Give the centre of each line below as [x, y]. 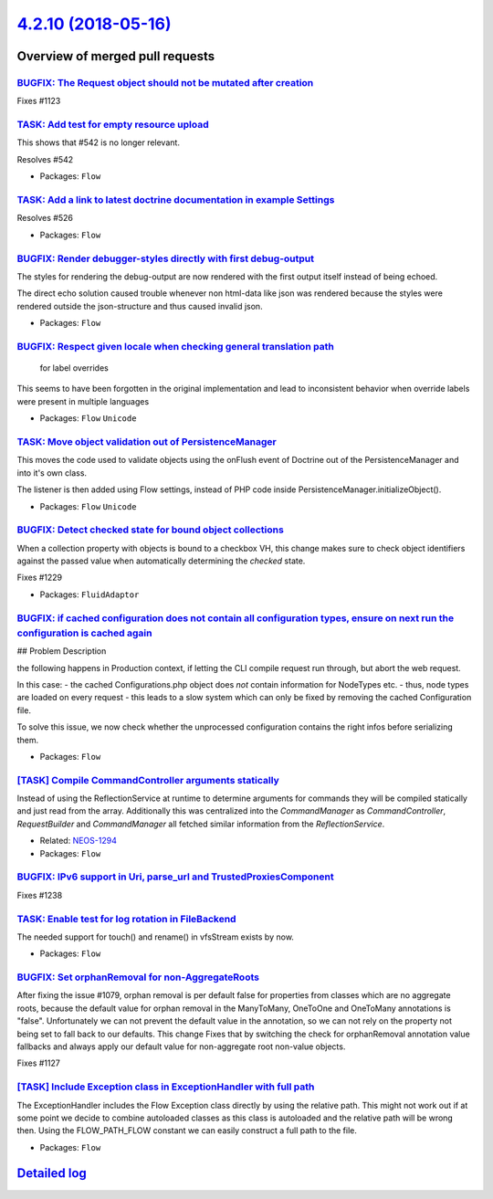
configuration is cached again [84, 633]
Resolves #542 [45, 159]
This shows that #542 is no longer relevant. [98, 142]
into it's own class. [52, 473]
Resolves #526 [45, 218]
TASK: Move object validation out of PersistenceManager [147, 441]
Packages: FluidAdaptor [89, 594]
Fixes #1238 [40, 895]
